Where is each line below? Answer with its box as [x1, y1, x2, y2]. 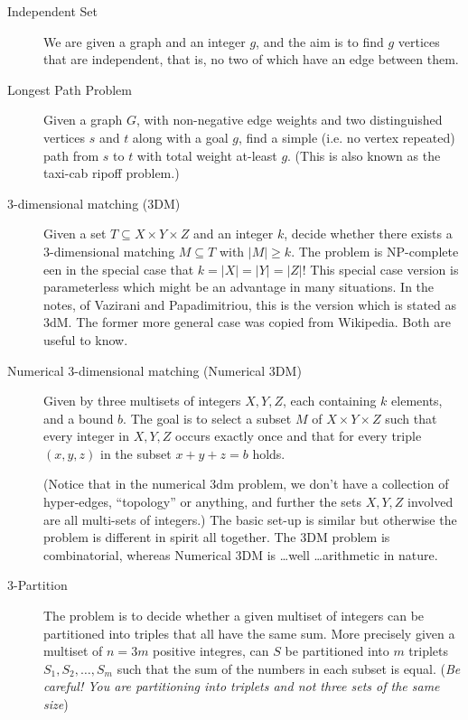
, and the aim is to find [256, 32, 384, 51]
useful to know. [43, 330, 128, 349]
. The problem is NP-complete [291, 241, 459, 260]
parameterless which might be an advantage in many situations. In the [43, 277, 435, 296]
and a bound [43, 408, 114, 427]
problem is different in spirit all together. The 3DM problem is [43, 528, 390, 547]
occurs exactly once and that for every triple [175, 426, 422, 445]
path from [43, 145, 99, 164]
